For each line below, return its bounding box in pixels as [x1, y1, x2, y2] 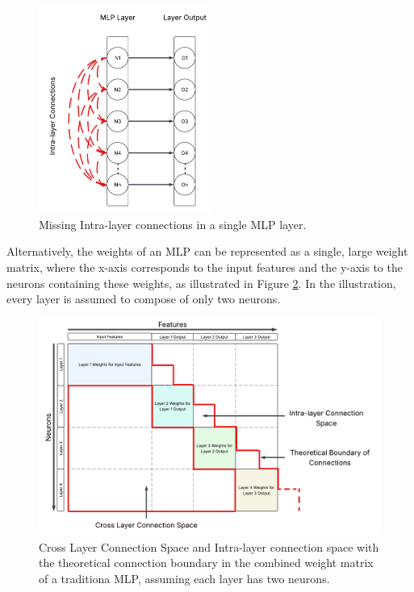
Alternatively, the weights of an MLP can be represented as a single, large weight [6, 243, 408, 260]
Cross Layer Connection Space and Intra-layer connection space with [39, 538, 379, 555]
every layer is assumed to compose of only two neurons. [6, 290, 281, 307]
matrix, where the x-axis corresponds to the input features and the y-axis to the [6, 259, 403, 276]
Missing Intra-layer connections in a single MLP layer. [39, 215, 307, 232]
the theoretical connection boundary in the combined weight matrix [39, 554, 374, 571]
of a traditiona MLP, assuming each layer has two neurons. [39, 569, 330, 586]
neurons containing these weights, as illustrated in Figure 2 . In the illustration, [6, 274, 396, 291]
